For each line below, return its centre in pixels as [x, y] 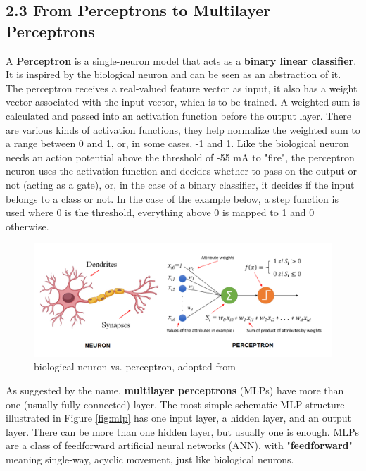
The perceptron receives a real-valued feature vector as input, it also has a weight [182, 88]
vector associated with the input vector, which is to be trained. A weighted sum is [183, 102]
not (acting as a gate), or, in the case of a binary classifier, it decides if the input [180, 184]
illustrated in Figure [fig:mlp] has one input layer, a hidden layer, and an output [179, 418]
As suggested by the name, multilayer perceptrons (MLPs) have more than [175, 390]
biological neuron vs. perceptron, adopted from [135, 366]
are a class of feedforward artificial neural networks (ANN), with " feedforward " [179, 445]
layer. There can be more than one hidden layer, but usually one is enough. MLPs [183, 431]
